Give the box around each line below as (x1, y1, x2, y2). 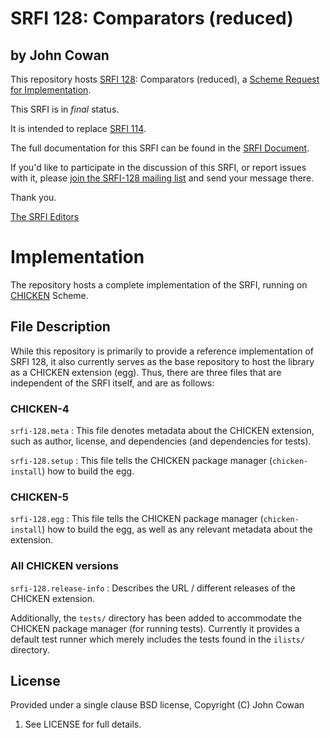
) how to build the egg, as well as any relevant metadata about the (41, 523, 313, 536)
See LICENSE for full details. (24, 718, 142, 731)
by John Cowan (10, 47, 110, 64)
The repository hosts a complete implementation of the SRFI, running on (10, 278, 308, 291)
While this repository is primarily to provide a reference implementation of (10, 345, 314, 357)
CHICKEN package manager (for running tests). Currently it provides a (10, 622, 300, 634)
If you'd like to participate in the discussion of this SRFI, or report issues (10, 162, 307, 173)
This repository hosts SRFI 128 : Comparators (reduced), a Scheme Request (10, 73, 320, 85)
